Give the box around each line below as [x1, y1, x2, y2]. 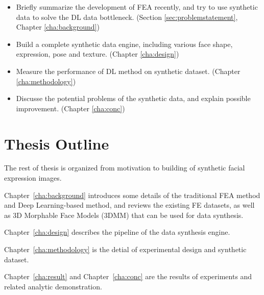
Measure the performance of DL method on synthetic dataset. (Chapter [16, 65, 241, 76]
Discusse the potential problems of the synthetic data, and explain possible [16, 93, 251, 104]
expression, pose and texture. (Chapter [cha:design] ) [16, 48, 179, 59]
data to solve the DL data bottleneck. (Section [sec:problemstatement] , [16, 11, 238, 22]
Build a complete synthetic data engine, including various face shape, [16, 38, 233, 49]
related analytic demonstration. [4, 281, 102, 291]
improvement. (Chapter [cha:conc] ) [16, 103, 125, 113]
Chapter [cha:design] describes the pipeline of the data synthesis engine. [4, 227, 230, 237]
